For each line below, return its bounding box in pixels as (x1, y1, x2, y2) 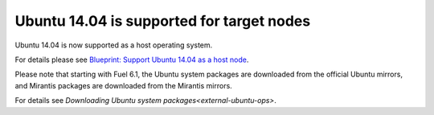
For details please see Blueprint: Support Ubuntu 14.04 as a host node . (14, 55, 249, 64)
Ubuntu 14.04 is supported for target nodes (14, 12, 311, 30)
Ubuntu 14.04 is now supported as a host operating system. (14, 40, 213, 50)
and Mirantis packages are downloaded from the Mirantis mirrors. (14, 80, 232, 90)
